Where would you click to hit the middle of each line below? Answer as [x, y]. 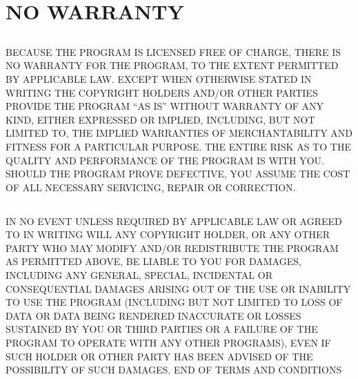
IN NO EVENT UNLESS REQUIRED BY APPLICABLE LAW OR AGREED [174, 221]
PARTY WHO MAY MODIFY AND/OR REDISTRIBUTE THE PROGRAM [172, 247]
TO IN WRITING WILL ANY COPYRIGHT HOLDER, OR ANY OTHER [168, 234]
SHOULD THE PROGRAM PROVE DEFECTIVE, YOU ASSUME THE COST [178, 174]
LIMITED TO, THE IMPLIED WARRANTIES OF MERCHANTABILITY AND [179, 133]
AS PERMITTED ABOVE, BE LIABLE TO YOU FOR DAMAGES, [153, 261]
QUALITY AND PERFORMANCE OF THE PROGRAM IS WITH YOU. [165, 160]
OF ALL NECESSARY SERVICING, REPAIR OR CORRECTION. [151, 187]
